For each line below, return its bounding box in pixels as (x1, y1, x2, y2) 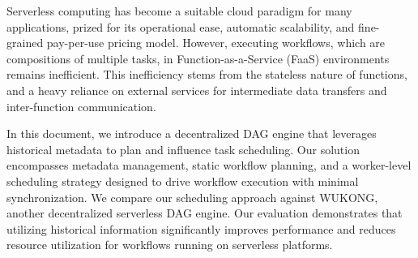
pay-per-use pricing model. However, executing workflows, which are (46, 34, 386, 51)
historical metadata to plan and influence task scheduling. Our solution (6, 140, 360, 157)
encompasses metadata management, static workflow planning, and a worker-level (6, 157, 412, 174)
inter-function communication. (6, 97, 156, 114)
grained (6, 34, 44, 51)
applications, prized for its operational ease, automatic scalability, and (6, 18, 355, 35)
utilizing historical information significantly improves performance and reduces (6, 220, 396, 237)
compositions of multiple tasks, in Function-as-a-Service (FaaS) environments (6, 49, 390, 67)
